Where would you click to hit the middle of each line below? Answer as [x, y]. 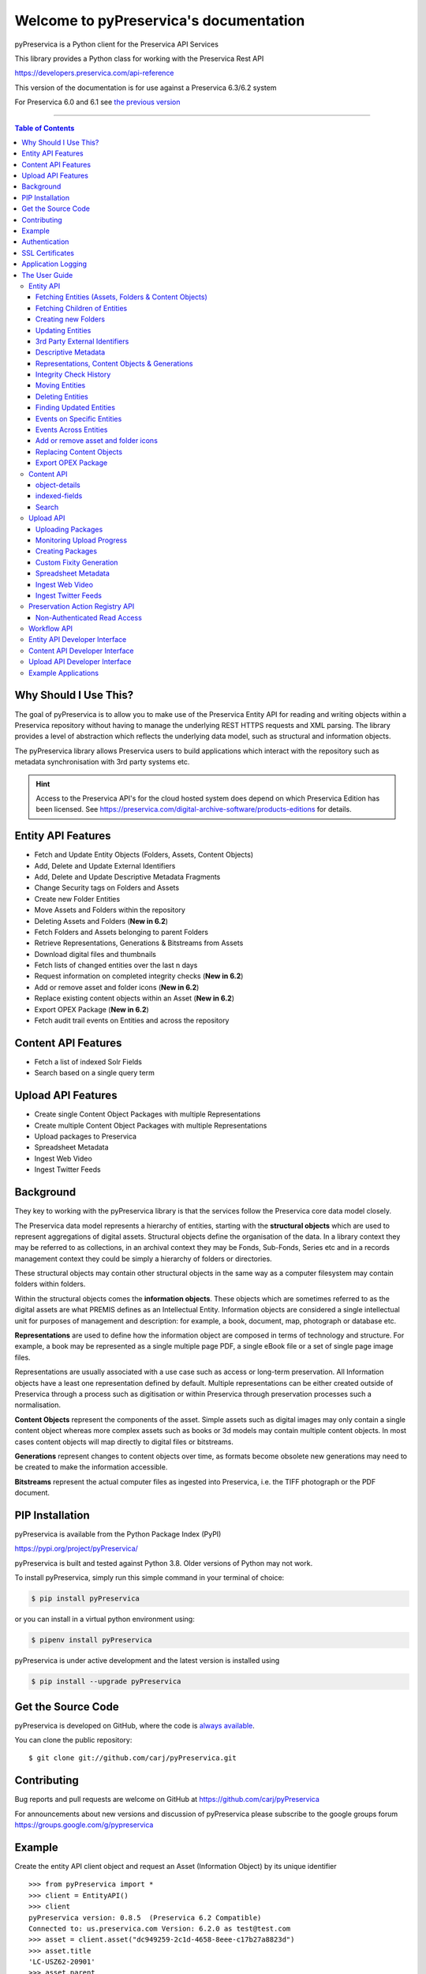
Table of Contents [45, 128]
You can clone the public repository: [73, 1739]
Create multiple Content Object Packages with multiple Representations [151, 1125]
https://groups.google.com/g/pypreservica [84, 1825]
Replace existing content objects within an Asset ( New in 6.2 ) [135, 998]
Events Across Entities [72, 430]
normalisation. [37, 1405]
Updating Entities [64, 330]
